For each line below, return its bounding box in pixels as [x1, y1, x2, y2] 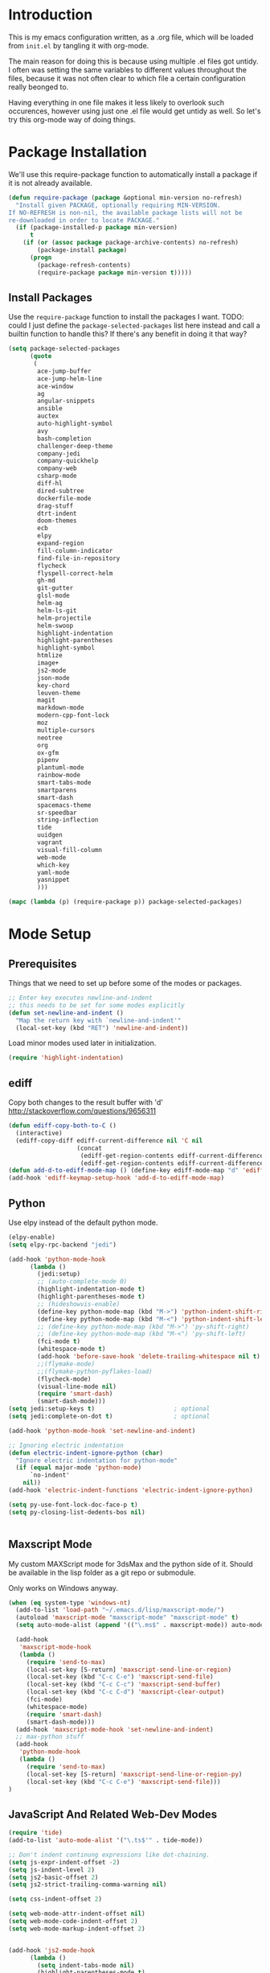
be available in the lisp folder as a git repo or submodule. [8, 1567, 196, 1577]
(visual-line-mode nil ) [37, 1382, 117, 1390]
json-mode [37, 673, 70, 682]
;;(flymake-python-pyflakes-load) [37, 1367, 153, 1375]
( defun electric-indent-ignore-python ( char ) [8, 1448, 163, 1457]
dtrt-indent [37, 509, 78, 517]
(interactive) [15, 1129, 63, 1137]
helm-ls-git [37, 606, 78, 615]
